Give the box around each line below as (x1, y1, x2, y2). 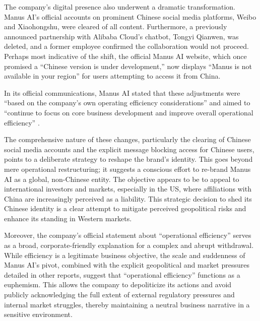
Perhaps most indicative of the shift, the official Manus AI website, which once (4, 50, 247, 61)
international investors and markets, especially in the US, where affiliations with (4, 183, 251, 194)
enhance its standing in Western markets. (4, 213, 132, 223)
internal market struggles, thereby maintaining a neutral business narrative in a (4, 299, 250, 309)
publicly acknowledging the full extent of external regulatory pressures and (4, 289, 235, 300)
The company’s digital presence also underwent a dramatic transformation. (4, 2, 236, 12)
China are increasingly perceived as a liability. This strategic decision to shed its (4, 193, 252, 204)
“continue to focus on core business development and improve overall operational (4, 107, 253, 117)
